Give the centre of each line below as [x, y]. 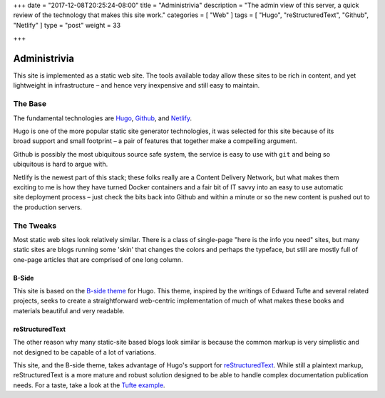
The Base [30, 104]
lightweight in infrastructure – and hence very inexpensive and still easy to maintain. [137, 85]
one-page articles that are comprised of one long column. [98, 259]
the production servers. [47, 207]
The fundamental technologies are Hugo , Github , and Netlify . [103, 118]
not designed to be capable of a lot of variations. [84, 352]
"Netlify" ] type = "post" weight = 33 [67, 25]
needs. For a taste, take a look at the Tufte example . [89, 385]
